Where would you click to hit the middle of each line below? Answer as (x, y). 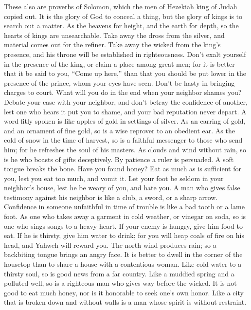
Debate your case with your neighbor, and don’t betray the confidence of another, (126, 101)
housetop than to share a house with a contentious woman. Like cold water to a (123, 264)
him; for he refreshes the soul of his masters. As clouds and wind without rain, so (125, 149)
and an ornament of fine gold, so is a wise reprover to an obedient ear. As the (119, 130)
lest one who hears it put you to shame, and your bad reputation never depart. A (125, 111)
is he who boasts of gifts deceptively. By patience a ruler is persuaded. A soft (119, 159)
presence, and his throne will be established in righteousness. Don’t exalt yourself (125, 54)
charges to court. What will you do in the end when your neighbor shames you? (123, 92)
